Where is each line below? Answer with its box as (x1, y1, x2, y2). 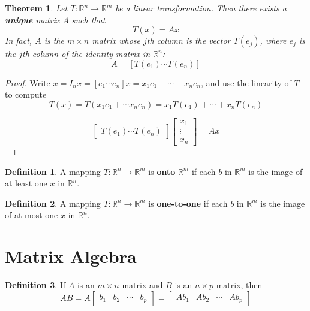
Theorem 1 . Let (5, 2, 68, 14)
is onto (148, 165, 176, 177)
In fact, (5, 34, 32, 47)
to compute (5, 88, 47, 101)
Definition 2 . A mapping (5, 197, 101, 209)
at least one (5, 177, 47, 189)
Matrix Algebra (5, 244, 137, 268)
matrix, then (216, 279, 263, 291)
